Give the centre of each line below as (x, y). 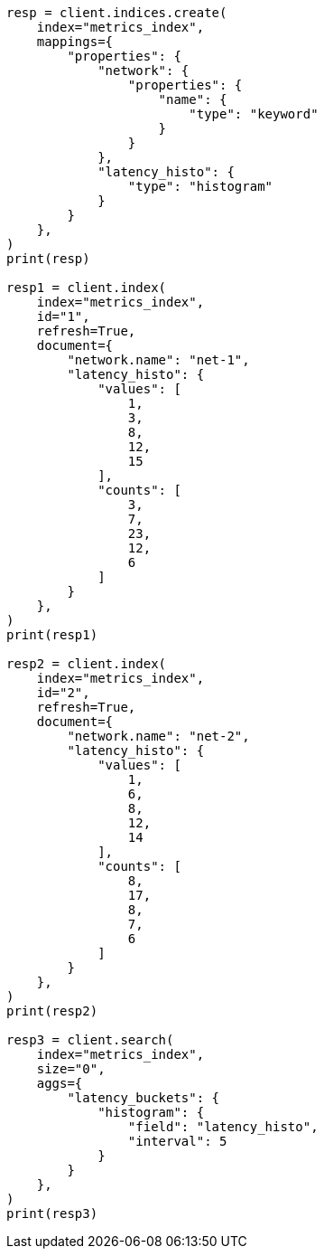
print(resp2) (52, 1011)
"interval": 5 (177, 1141)
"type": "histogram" (200, 186)
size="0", (71, 1069)
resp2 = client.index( (87, 664)
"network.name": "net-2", (158, 736)
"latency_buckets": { (143, 1098)
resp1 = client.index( (87, 288)
